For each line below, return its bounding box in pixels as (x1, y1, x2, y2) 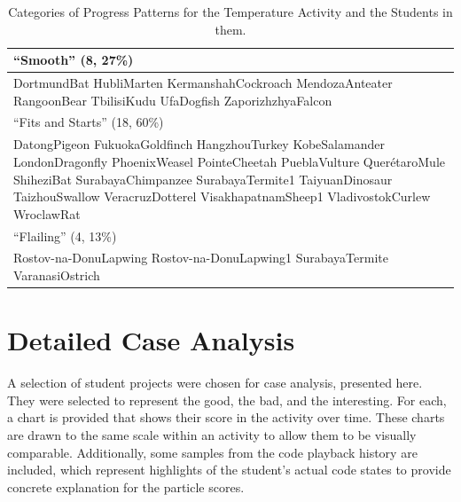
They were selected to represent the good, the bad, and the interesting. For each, (7, 390, 447, 409)
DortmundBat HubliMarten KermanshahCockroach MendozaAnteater (13, 74, 393, 92)
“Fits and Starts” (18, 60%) (13, 113, 164, 131)
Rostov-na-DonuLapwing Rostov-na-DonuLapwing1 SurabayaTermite (13, 248, 388, 267)
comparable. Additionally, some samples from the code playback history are (7, 443, 418, 461)
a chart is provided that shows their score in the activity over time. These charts (7, 408, 445, 427)
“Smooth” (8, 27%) (13, 51, 134, 69)
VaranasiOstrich (13, 265, 100, 284)
